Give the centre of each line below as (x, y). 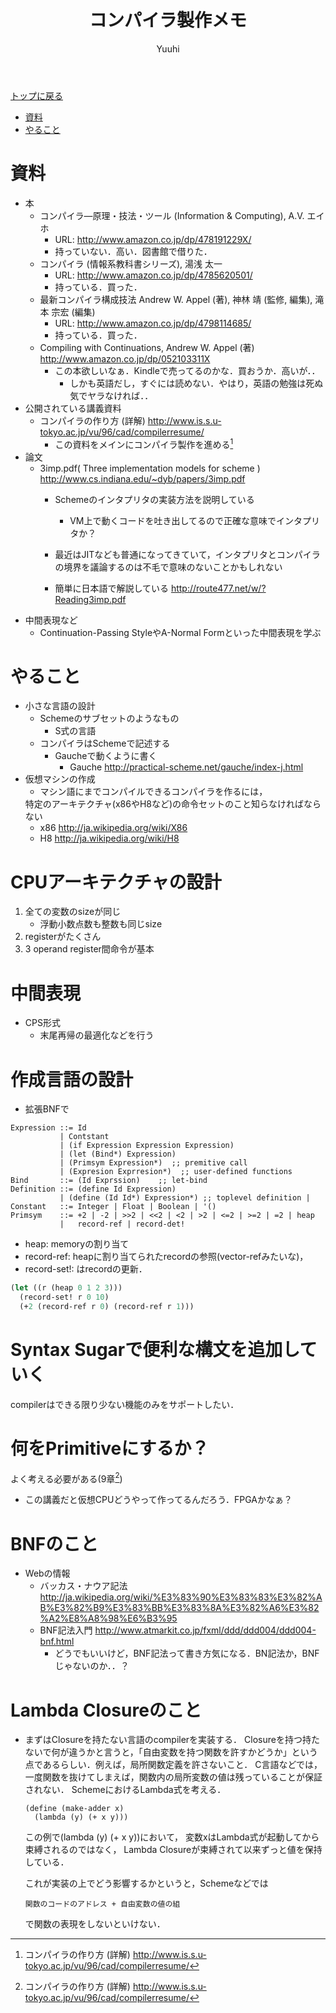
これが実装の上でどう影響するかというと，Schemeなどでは (146, 1883)
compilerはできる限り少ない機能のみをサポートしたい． (125, 1404)
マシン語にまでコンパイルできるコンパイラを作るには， (153, 792)
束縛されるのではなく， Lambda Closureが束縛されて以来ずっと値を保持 (173, 1850)
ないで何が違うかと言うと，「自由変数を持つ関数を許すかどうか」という (171, 1752)
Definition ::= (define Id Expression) (93, 1189)
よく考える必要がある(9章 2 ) (66, 1478)
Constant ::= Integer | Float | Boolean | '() (113, 1207)
